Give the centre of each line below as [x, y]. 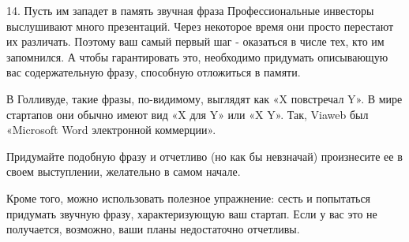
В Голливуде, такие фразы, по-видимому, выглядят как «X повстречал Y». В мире [204, 98]
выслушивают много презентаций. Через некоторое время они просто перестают [200, 26]
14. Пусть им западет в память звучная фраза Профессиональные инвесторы [190, 10]
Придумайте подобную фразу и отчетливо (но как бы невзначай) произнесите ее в [204, 156]
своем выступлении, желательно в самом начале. [124, 171]
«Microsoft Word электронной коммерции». [111, 130]
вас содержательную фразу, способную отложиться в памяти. [154, 72]
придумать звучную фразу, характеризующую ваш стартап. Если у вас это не [192, 213]
